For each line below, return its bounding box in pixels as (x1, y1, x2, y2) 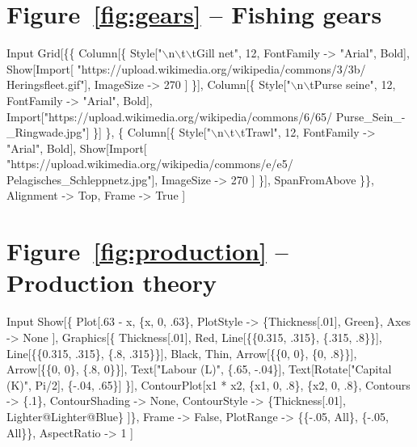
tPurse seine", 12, (310, 76, 396, 93)
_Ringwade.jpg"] (6, 124, 90, 141)
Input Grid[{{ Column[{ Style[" (6, 44, 162, 61)
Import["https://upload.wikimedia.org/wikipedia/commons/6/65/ (6, 108, 332, 124)
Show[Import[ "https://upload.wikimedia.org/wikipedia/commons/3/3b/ (6, 60, 366, 77)
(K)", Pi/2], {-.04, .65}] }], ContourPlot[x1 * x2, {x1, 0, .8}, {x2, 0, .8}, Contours (6, 376, 411, 393)
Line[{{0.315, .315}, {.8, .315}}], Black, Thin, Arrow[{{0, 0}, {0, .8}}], (6, 344, 357, 361)
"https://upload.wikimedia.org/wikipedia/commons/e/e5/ (6, 155, 293, 172)
